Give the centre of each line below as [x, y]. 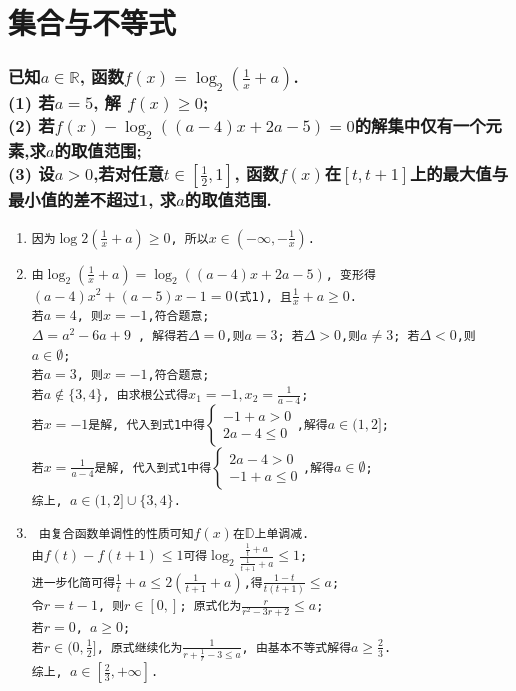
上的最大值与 [459, 173]
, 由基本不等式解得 [296, 647]
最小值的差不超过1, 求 [92, 199]
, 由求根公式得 [145, 395]
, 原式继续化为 [139, 647]
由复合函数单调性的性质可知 [116, 534]
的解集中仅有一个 [420, 125]
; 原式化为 [210, 606]
